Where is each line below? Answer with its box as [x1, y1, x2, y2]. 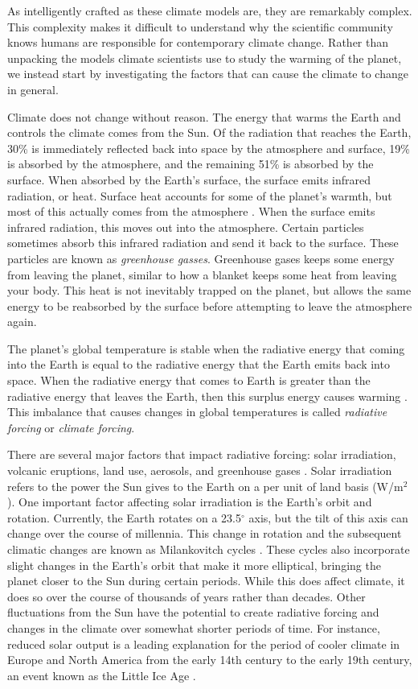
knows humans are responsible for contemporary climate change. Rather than [7, 34, 389, 51]
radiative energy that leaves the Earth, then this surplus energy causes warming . [7, 387, 408, 404]
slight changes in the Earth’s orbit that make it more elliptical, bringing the [7, 556, 381, 573]
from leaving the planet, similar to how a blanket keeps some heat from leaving [7, 266, 397, 283]
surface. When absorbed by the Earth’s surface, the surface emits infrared [7, 171, 371, 188]
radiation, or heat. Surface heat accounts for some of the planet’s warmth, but [7, 187, 392, 204]
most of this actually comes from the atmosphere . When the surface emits [7, 203, 375, 220]
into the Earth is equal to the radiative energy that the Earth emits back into [7, 356, 390, 373]
